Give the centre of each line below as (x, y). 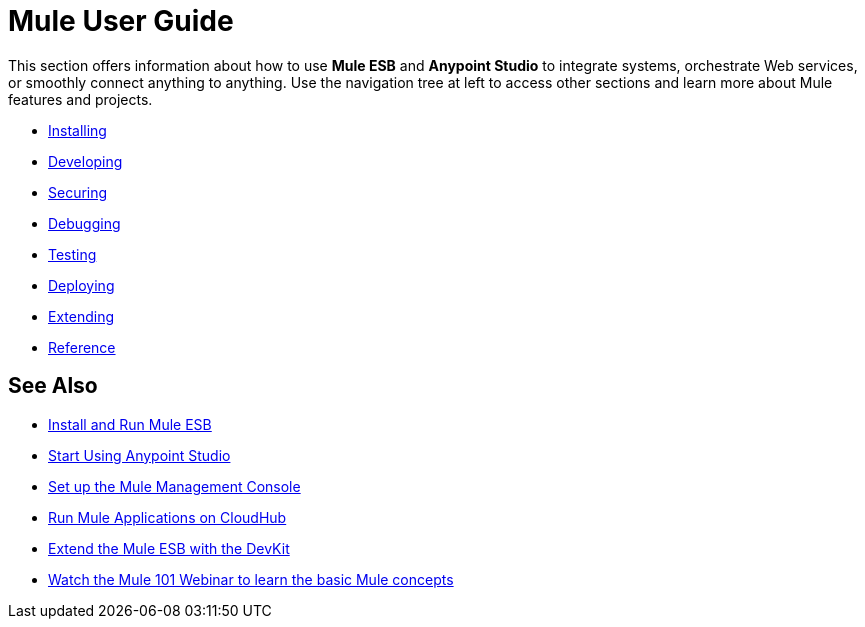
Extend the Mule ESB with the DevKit (169, 548)
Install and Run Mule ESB (130, 424)
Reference (82, 347)
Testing (72, 254)
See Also (53, 386)
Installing (77, 130)
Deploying (81, 285)
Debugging (84, 223)
